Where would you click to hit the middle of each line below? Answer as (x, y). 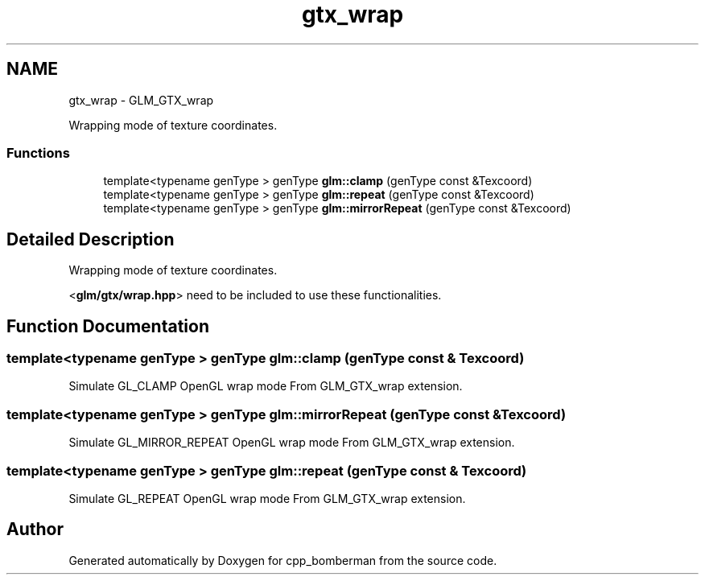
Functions (38, 152)
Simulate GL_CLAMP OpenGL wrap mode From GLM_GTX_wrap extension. (266, 386)
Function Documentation (108, 326)
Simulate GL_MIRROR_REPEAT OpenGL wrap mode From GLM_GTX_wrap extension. (292, 443)
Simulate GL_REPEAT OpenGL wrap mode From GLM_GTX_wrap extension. (267, 498)
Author (35, 529)
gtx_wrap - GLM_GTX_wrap (141, 100)
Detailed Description (91, 239)
